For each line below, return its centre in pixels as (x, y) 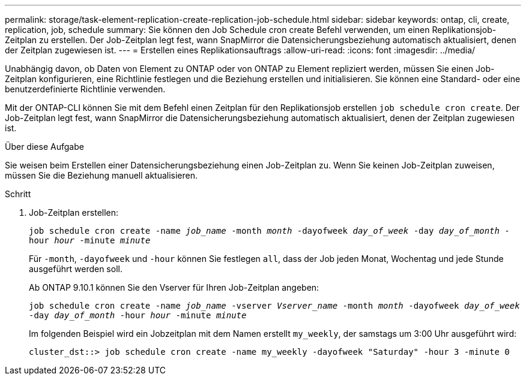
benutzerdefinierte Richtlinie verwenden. (85, 89)
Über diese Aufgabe (44, 147)
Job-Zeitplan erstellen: (74, 212)
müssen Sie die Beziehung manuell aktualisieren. (101, 175)
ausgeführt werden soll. (76, 269)
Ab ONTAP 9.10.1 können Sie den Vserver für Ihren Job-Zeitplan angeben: (174, 287)
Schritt (18, 194)
